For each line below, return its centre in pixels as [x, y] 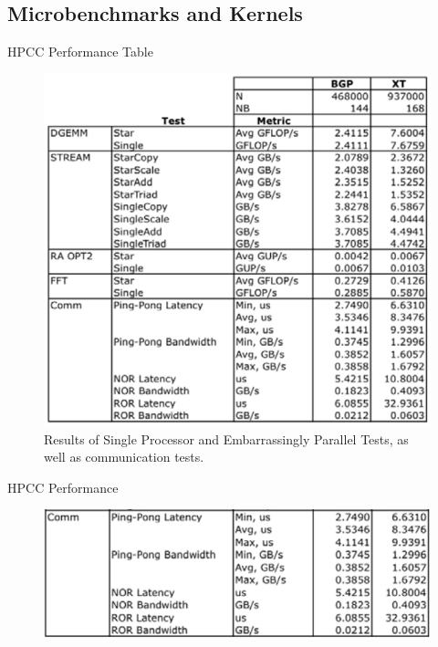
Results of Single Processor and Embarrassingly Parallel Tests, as [226, 438]
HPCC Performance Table [80, 52]
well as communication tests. [124, 457]
